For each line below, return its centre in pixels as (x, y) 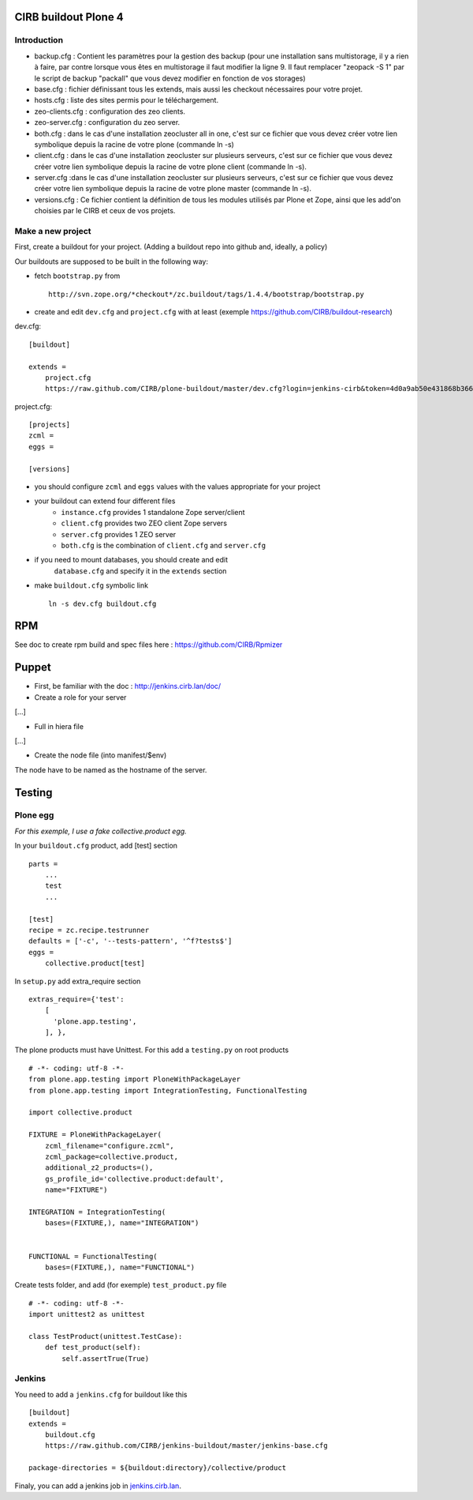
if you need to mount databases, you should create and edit (131, 560)
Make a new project (53, 231)
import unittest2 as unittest (87, 1314)
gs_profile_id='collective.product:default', (134, 1179)
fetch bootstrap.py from (77, 276)
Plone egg (34, 815)
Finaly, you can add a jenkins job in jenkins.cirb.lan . (98, 1486)
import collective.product (81, 1113)
